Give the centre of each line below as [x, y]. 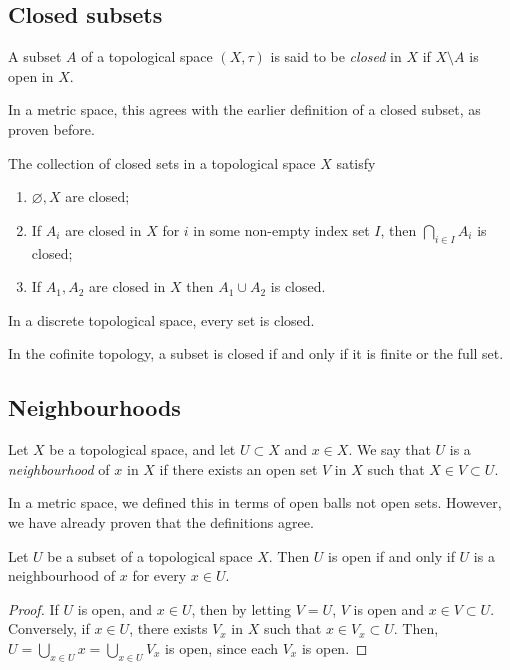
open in [31, 75]
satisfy [356, 162]
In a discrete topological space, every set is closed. [161, 319]
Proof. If [33, 608]
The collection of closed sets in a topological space [162, 162]
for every [159, 575]
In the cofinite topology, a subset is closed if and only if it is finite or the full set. [256, 353]
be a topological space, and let [142, 449]
